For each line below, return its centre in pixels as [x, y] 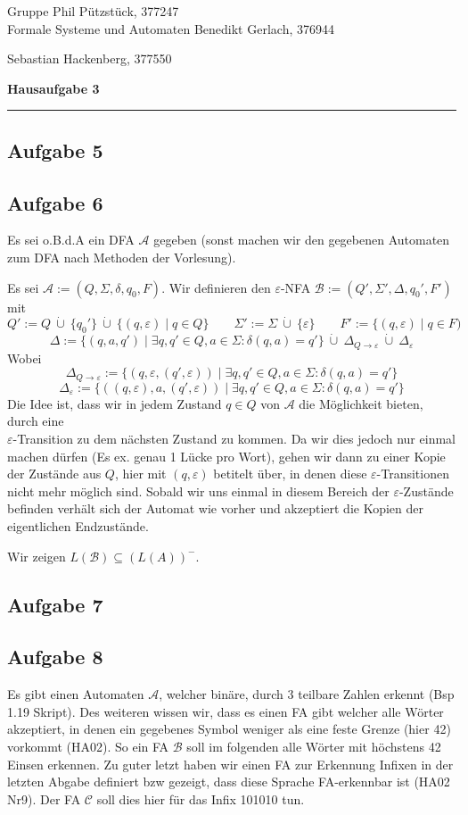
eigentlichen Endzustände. [78, 526]
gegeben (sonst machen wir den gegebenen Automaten [302, 240]
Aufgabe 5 [55, 150]
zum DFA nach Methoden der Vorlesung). [122, 257]
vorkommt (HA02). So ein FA [88, 746]
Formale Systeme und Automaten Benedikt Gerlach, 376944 [171, 28]
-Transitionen [413, 474]
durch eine [36, 421]
